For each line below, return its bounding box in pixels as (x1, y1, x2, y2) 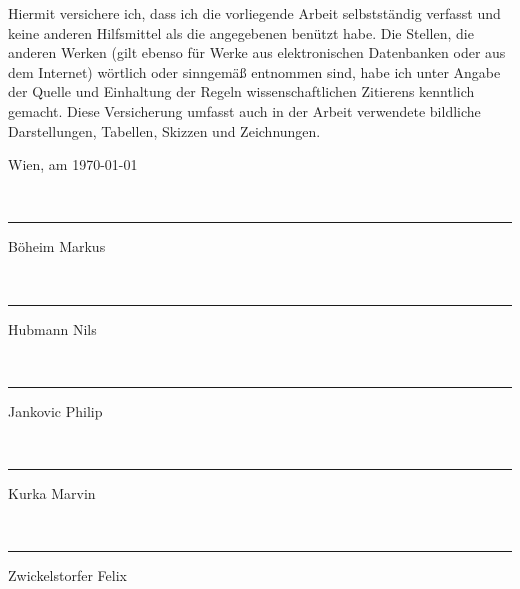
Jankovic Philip (8, 400, 103, 421)
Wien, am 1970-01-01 (8, 154, 138, 175)
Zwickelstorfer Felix (8, 565, 127, 586)
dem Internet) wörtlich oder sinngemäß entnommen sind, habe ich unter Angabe (8, 61, 501, 82)
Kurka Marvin (8, 482, 96, 503)
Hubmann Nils (8, 318, 97, 339)
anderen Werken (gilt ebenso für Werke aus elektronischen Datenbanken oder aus (8, 42, 506, 63)
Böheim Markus (8, 236, 106, 257)
